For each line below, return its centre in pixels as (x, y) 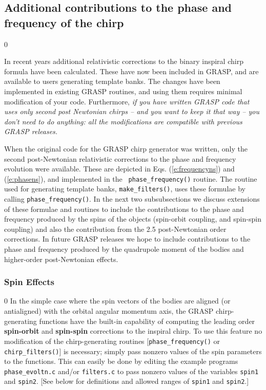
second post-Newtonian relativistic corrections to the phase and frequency (120, 158)
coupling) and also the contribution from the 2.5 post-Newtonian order (115, 229)
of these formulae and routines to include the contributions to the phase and (124, 209)
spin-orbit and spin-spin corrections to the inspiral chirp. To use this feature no (133, 331)
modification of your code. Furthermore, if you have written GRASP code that (127, 101)
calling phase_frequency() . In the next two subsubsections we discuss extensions (132, 199)
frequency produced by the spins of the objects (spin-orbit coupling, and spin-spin (133, 219)
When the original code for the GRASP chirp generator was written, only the (126, 148)
